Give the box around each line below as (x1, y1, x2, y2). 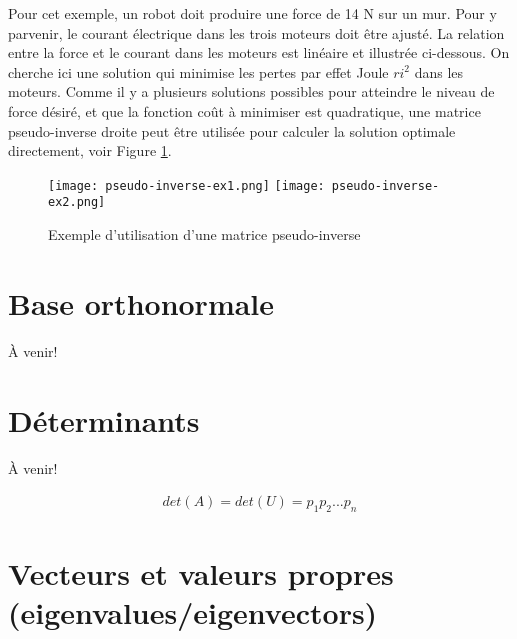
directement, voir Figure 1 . (8, 140, 172, 161)
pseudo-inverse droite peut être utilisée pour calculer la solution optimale (8, 120, 456, 141)
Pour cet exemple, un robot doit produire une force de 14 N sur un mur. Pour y (8, 3, 497, 23)
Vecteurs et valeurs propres (8, 553, 394, 594)
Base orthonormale (8, 282, 275, 323)
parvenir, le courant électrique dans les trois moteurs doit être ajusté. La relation (8, 22, 505, 43)
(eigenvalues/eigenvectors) (8, 592, 378, 633)
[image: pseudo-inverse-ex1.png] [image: (48, 178, 325, 193)
